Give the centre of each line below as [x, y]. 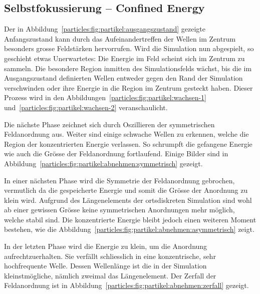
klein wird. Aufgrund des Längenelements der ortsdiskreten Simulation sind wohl [128, 200]
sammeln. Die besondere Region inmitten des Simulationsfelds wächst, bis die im [128, 68]
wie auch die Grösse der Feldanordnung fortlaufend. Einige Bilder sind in [116, 154]
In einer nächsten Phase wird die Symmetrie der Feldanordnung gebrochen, [119, 180]
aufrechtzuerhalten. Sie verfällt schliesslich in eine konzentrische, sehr [110, 256]
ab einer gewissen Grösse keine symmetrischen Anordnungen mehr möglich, [119, 210]
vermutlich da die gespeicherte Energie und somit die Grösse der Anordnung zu [126, 190]
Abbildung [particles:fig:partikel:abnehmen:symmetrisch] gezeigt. [103, 163]
